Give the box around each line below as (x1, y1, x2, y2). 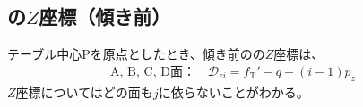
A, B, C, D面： (110, 65, 195, 78)
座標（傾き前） (39, 3, 171, 30)
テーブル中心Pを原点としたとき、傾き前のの (7, 45, 265, 63)
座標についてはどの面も (15, 82, 153, 101)
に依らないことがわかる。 (158, 82, 309, 101)
